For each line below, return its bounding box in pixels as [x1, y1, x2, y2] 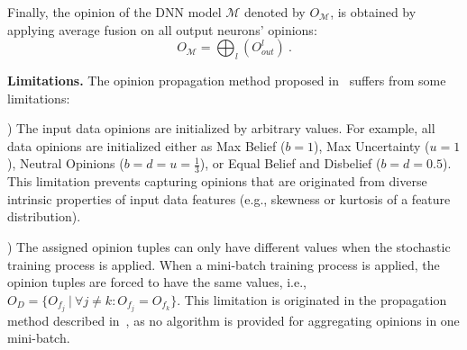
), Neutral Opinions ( [7, 154, 124, 173]
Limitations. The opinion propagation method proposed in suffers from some [7, 70, 446, 89]
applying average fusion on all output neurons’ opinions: [7, 20, 317, 39]
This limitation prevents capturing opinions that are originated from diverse [7, 172, 427, 191]
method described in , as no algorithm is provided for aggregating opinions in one [7, 310, 460, 329]
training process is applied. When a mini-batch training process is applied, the [7, 255, 440, 274]
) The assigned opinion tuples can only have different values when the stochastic [7, 237, 451, 256]
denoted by [244, 3, 306, 21]
